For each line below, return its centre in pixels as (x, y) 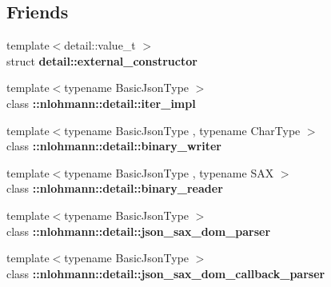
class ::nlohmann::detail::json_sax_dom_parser (139, 231)
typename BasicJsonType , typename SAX (169, 172)
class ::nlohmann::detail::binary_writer (114, 146)
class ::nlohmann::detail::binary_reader (115, 188)
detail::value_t (100, 45)
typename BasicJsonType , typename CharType (182, 130)
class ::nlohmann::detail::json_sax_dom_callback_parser (166, 273)
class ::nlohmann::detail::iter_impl (101, 103)
